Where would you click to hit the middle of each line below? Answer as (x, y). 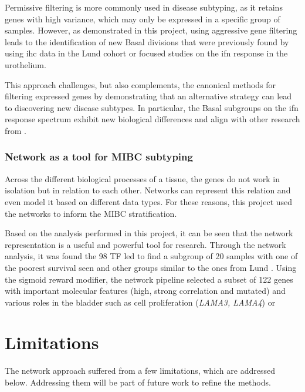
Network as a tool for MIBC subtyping (99, 157)
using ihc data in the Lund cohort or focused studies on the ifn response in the (146, 53)
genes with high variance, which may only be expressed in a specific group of (143, 19)
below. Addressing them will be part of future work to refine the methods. (138, 382)
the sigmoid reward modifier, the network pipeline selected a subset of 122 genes (149, 279)
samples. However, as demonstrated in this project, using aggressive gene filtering (151, 30)
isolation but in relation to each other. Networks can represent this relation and (148, 190)
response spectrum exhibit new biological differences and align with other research (152, 119)
